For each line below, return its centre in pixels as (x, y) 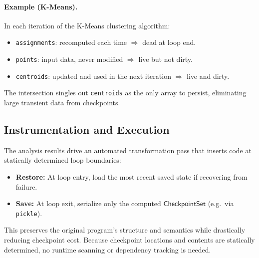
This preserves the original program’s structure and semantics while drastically (125, 230)
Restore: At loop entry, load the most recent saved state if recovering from (131, 177)
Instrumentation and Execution (87, 129)
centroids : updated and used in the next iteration (93, 76)
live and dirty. (208, 76)
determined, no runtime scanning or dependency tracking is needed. (108, 249)
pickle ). (29, 213)
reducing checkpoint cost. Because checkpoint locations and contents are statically (129, 240)
